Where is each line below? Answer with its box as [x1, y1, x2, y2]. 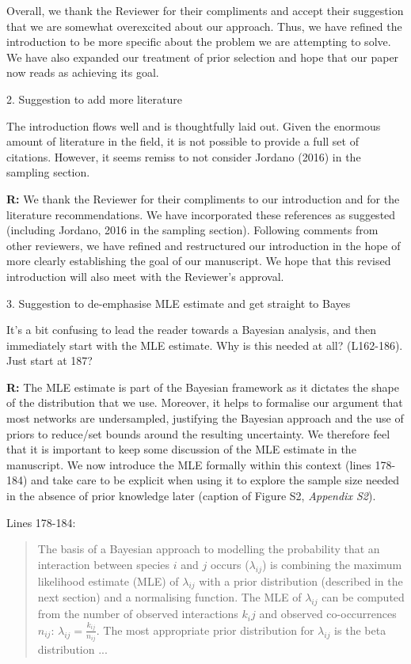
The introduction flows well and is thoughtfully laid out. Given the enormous [6, 117, 381, 134]
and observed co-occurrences [259, 605, 397, 622]
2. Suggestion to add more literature [6, 90, 182, 107]
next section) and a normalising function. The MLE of [37, 589, 302, 605]
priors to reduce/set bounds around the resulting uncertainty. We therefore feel [6, 425, 390, 442]
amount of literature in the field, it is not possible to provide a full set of [6, 133, 359, 150]
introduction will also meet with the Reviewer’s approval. [6, 267, 284, 284]
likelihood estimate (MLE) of [37, 572, 179, 589]
